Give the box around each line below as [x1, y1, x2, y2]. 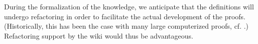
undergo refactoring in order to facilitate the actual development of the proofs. [4, 11, 246, 21]
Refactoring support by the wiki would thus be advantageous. [4, 30, 193, 41]
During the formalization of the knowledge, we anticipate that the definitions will [4, 1, 254, 11]
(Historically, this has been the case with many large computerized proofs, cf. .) [4, 21, 249, 31]
